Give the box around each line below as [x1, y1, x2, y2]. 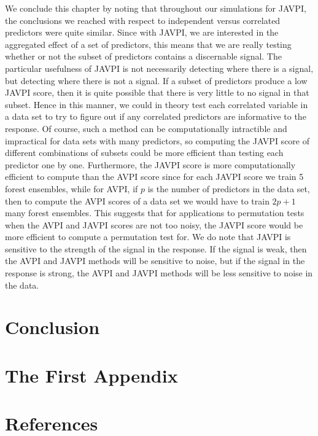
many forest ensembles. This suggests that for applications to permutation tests [5, 206, 304, 219]
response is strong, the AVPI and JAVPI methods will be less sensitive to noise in [5, 267, 313, 279]
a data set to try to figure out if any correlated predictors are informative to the [5, 110, 306, 123]
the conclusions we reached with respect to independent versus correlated [5, 14, 281, 26]
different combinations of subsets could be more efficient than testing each [5, 146, 284, 159]
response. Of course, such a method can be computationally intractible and [5, 122, 287, 134]
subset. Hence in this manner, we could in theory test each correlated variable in [5, 98, 308, 111]
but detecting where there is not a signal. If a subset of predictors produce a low [5, 74, 308, 87]
